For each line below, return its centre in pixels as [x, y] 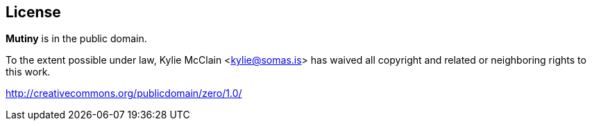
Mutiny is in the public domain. [76, 39]
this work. [28, 72]
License [33, 12]
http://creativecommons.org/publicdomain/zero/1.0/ [124, 93]
